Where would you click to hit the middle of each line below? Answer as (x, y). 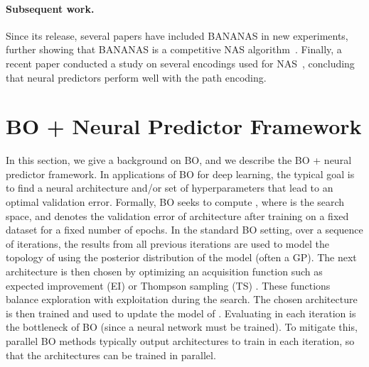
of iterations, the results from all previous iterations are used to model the (167, 243)
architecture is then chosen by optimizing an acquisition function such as (164, 272)
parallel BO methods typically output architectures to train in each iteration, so (180, 341)
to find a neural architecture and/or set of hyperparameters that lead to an (170, 188)
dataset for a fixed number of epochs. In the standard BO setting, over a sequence (184, 230)
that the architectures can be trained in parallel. (111, 355)
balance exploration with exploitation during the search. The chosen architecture (182, 299)
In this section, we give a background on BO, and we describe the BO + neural (179, 160)
